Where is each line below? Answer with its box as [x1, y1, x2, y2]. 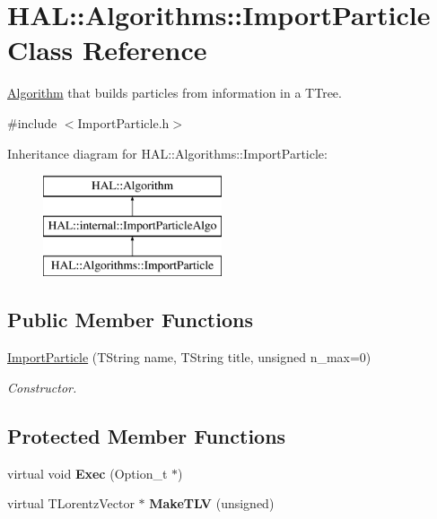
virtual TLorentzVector [7, 494, 135, 513]
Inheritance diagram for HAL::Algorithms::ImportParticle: [7, 143, 328, 162]
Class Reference [7, 31, 207, 68]
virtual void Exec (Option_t [7, 463, 168, 482]
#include [7, 113, 57, 132]
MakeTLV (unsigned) [149, 494, 275, 513]
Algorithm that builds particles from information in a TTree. [7, 83, 342, 102]
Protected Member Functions [7, 421, 286, 449]
